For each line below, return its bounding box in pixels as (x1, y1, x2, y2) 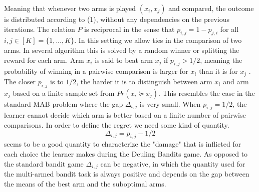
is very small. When (139, 98, 201, 109)
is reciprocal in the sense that (84, 23, 175, 34)
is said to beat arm (95, 54, 153, 65)
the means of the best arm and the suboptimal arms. (4, 178, 166, 189)
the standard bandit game (4, 158, 84, 169)
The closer (4, 76, 36, 86)
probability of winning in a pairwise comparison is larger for (4, 66, 188, 76)
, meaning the (200, 54, 242, 65)
